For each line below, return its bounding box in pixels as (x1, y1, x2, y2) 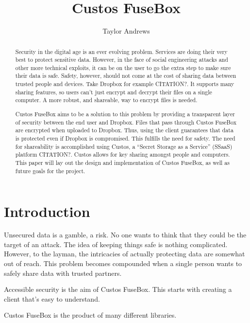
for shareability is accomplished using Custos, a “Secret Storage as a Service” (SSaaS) (15, 142, 233, 150)
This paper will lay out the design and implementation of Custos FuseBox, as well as (15, 158, 230, 166)
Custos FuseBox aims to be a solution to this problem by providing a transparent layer (15, 110, 235, 118)
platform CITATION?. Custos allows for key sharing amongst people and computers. (15, 150, 230, 159)
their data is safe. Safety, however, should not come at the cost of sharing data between (15, 72, 236, 80)
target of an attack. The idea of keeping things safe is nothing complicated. (4, 239, 228, 249)
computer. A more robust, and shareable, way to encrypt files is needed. (15, 96, 198, 104)
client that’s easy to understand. (4, 293, 100, 304)
